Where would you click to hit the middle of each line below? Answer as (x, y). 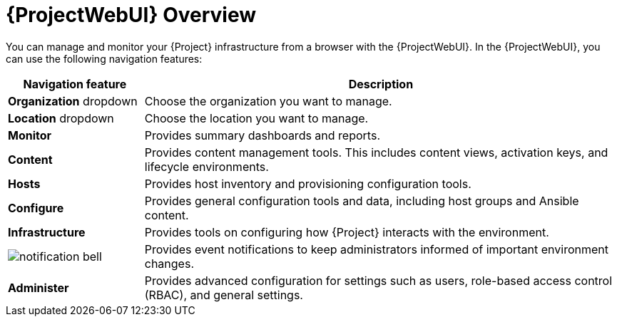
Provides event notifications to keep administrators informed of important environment (376, 249)
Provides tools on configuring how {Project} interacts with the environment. (347, 232)
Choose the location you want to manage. (256, 118)
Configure (36, 208)
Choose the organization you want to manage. (268, 101)
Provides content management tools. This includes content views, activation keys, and (376, 152)
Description (381, 84)
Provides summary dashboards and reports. (262, 135)
